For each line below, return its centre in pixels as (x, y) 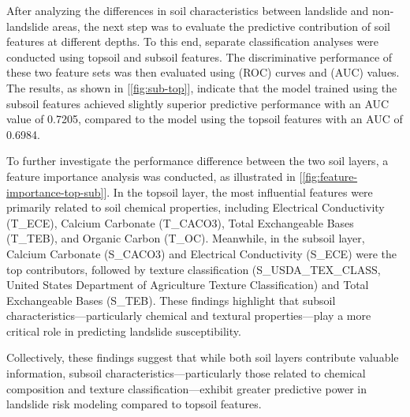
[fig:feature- (330, 176)
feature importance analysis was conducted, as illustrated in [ (155, 176)
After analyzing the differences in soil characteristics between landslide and (188, 10)
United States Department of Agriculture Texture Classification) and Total (188, 285)
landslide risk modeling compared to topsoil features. (134, 404)
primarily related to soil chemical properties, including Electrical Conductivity (196, 207)
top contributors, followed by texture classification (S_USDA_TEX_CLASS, (194, 269)
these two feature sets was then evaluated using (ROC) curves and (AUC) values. (203, 72)
